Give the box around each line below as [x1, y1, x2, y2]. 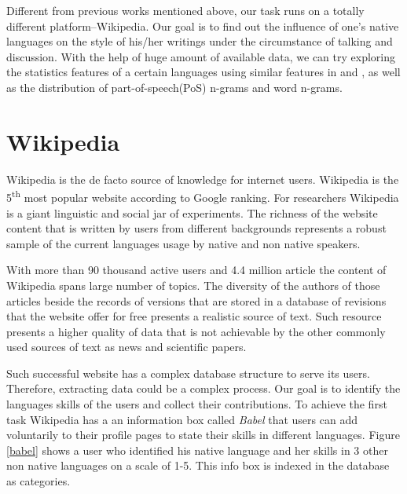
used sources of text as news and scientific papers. [6, 338, 247, 355]
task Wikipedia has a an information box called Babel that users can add [6, 411, 357, 427]
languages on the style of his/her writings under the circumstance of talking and [6, 33, 393, 49]
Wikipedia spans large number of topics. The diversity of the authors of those [6, 276, 380, 293]
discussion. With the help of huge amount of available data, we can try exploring [6, 48, 395, 64]
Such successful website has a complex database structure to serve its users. [6, 364, 370, 381]
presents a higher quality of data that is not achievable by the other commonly [6, 323, 386, 339]
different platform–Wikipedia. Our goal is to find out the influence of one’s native [6, 17, 399, 34]
